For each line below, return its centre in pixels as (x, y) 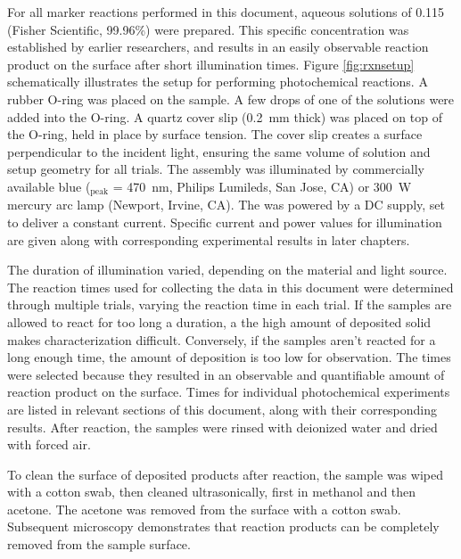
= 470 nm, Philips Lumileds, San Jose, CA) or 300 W (262, 186)
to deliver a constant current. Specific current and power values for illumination (225, 222)
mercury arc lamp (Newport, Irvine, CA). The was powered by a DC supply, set (226, 205)
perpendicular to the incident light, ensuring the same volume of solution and (219, 151)
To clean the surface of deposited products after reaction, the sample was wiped (225, 474)
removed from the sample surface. (99, 544)
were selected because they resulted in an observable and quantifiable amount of (226, 374)
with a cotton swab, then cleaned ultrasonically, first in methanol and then (212, 492)
